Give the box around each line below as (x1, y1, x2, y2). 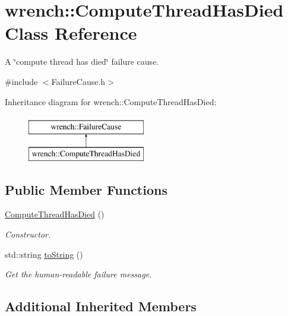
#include (5, 75, 38, 87)
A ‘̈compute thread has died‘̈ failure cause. (5, 55, 159, 68)
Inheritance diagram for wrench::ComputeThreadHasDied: (5, 95, 217, 108)
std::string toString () (5, 248, 83, 260)
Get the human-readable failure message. (5, 268, 152, 280)
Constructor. (5, 228, 51, 241)
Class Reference (5, 21, 137, 45)
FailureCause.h (51, 75, 106, 87)
